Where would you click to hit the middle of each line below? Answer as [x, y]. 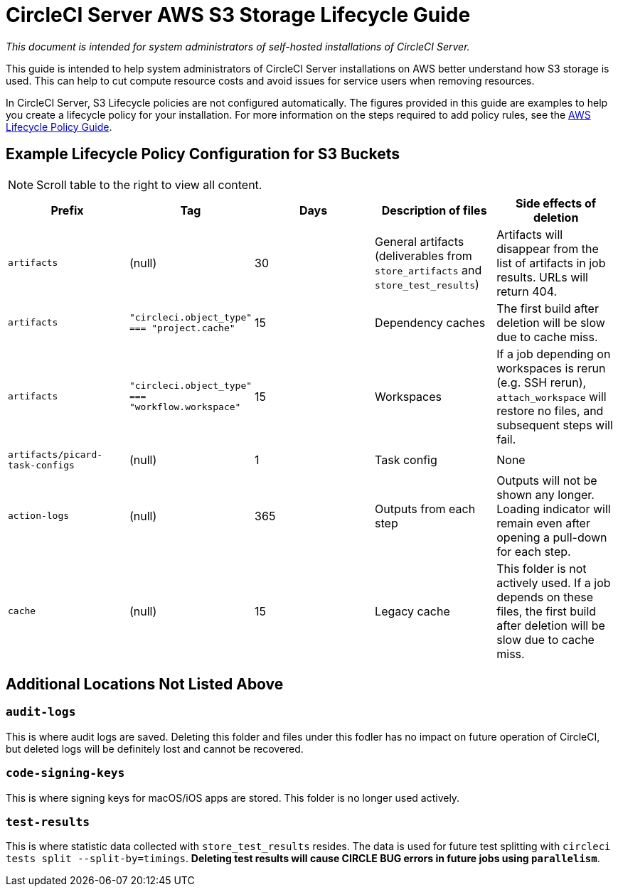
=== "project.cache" [182, 328]
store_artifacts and [428, 270]
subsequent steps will [555, 425]
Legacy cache [412, 611]
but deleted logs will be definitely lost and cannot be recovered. [155, 748]
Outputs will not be [547, 480]
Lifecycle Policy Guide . [59, 127]
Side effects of [556, 203]
